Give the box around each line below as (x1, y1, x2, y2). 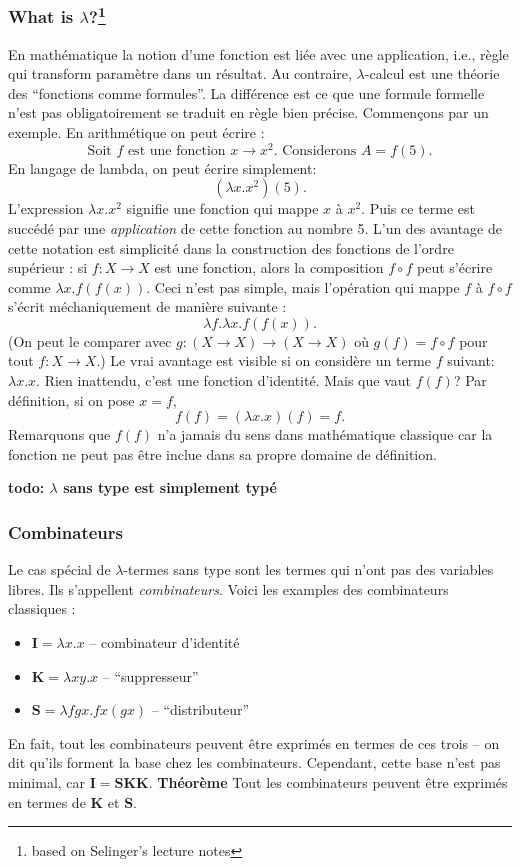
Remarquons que (8, 424, 111, 445)
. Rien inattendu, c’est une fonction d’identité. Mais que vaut (36, 370, 411, 391)
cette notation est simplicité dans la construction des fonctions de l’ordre (8, 237, 454, 258)
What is (8, 4, 74, 29)
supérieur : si (8, 257, 88, 278)
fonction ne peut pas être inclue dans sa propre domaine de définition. (8, 443, 437, 464)
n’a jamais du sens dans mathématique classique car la (157, 424, 493, 445)
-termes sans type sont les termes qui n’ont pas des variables (123, 559, 494, 580)
